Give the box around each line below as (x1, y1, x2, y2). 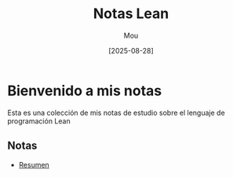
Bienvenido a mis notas (7, 82, 162, 99)
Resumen (18, 160, 50, 169)
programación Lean (7, 116, 71, 126)
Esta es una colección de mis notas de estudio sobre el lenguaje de (7, 108, 225, 117)
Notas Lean (93, 5, 169, 23)
